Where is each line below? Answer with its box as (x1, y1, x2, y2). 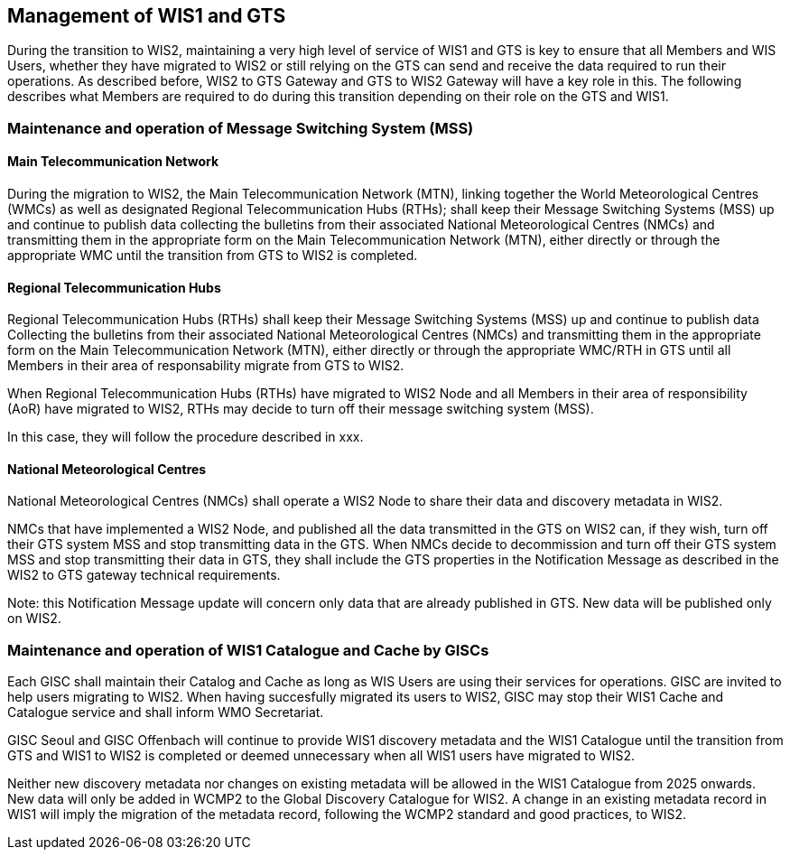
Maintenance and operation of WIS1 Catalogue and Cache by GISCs (7, 640, 489, 659)
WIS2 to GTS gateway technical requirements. (7, 567, 281, 583)
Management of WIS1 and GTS (7, 5, 286, 27)
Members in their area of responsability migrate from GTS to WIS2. (7, 358, 404, 374)
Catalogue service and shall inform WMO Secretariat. (7, 704, 324, 721)
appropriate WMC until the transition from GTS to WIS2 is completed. (7, 247, 418, 264)
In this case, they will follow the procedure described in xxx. (7, 429, 364, 445)
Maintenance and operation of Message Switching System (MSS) (7, 118, 474, 137)
